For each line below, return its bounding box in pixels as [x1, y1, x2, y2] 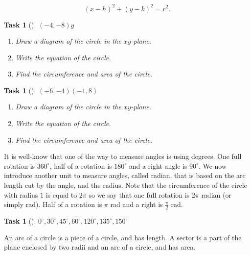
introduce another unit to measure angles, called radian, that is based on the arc [4, 170, 246, 180]
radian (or [201, 189, 231, 200]
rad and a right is [110, 199, 163, 209]
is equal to [46, 189, 77, 200]
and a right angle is [129, 160, 187, 171]
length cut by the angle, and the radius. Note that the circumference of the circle [4, 180, 247, 190]
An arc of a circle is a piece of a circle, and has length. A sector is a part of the [4, 232, 242, 242]
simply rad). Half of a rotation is [4, 199, 102, 209]
